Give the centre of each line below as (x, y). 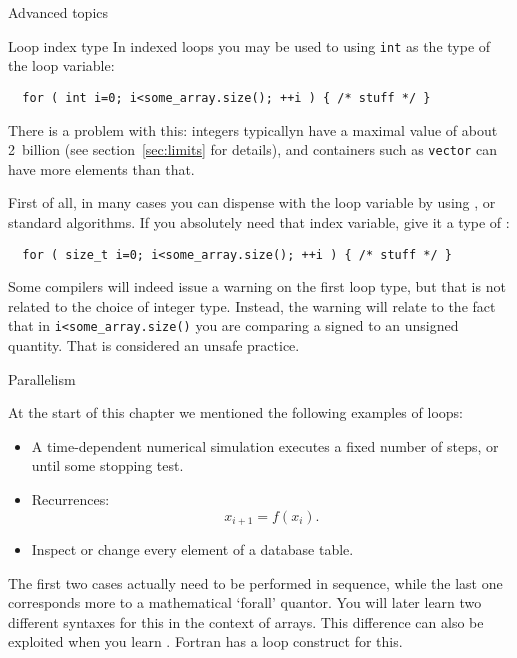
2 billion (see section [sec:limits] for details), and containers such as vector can (252, 149)
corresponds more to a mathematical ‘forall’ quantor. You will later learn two (245, 602)
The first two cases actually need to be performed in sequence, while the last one (255, 582)
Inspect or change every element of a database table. (192, 549)
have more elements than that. (101, 168)
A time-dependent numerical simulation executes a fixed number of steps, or (265, 445)
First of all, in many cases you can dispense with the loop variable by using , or (252, 202)
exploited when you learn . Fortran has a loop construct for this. (205, 641)
